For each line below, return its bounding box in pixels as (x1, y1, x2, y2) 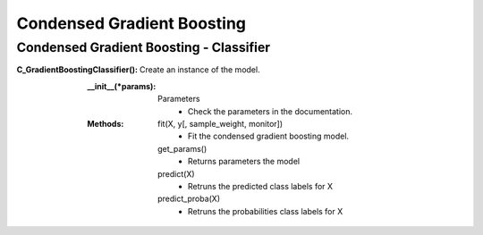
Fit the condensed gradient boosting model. (188, 130, 349, 142)
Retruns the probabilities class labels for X (188, 206, 343, 216)
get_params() (157, 143, 208, 154)
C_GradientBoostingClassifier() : (16, 64, 139, 75)
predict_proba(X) (157, 193, 221, 205)
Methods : (87, 118, 124, 129)
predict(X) (157, 168, 196, 179)
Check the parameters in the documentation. (188, 105, 353, 116)
